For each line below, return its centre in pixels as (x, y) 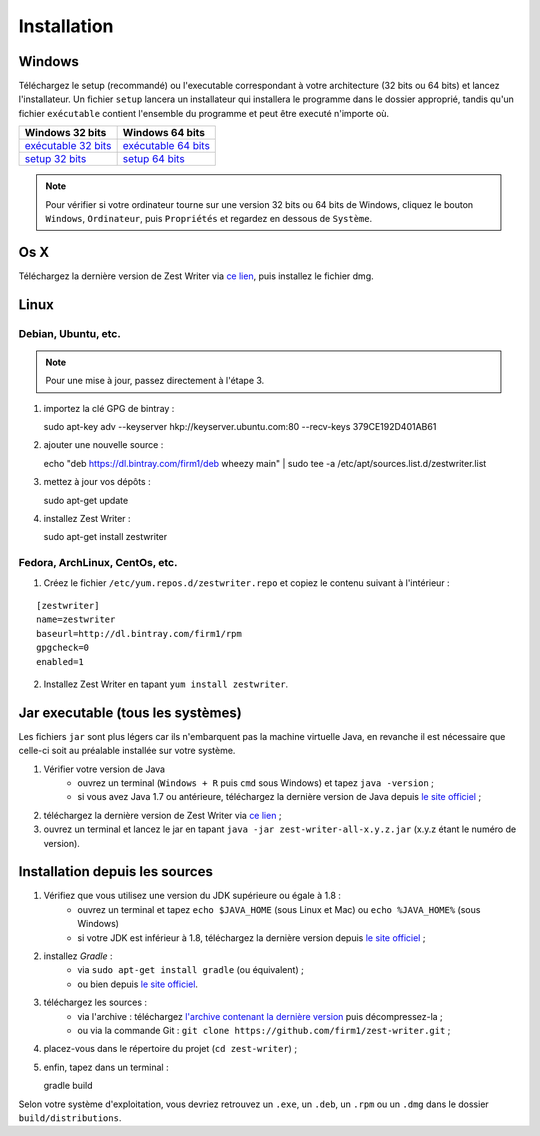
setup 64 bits (153, 159)
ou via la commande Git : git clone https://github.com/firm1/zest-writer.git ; (264, 1030)
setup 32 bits (55, 159)
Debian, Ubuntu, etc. (70, 333)
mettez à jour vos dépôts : (97, 482)
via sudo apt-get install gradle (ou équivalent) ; (190, 970)
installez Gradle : (78, 956)
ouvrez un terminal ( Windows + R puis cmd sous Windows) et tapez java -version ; (256, 782)
